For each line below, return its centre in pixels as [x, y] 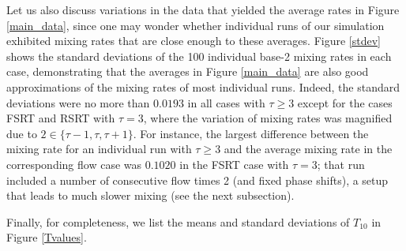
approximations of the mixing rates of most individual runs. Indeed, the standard [203, 86]
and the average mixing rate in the [308, 149]
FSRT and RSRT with [61, 118]
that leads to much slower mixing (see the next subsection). [150, 195]
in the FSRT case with [234, 164]
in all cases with [226, 102]
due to [22, 133]
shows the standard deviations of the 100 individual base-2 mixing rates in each [199, 56]
